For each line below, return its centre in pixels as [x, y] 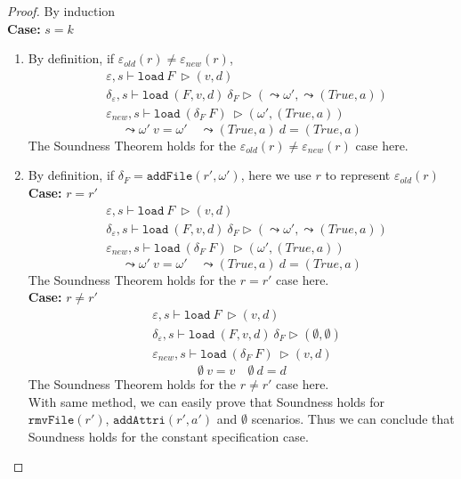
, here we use [276, 175]
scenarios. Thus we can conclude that [353, 419]
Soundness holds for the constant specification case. [168, 436]
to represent [358, 175]
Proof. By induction [61, 11]
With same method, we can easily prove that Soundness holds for [206, 401]
